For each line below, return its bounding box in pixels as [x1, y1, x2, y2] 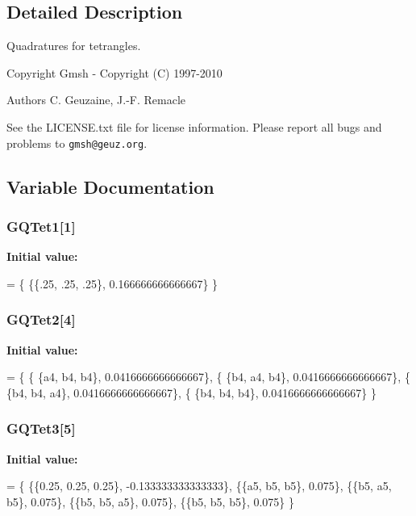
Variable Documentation [6, 174, 214, 199]
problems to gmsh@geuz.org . [6, 134, 148, 151]
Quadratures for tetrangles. [6, 37, 141, 54]
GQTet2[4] [6, 309, 76, 329]
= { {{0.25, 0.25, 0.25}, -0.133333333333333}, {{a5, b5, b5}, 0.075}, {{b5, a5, [6, 477, 392, 494]
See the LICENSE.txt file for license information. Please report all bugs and [6, 118, 382, 135]
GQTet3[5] [6, 418, 76, 438]
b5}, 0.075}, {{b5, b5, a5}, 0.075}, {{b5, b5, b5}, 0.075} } [6, 493, 295, 510]
